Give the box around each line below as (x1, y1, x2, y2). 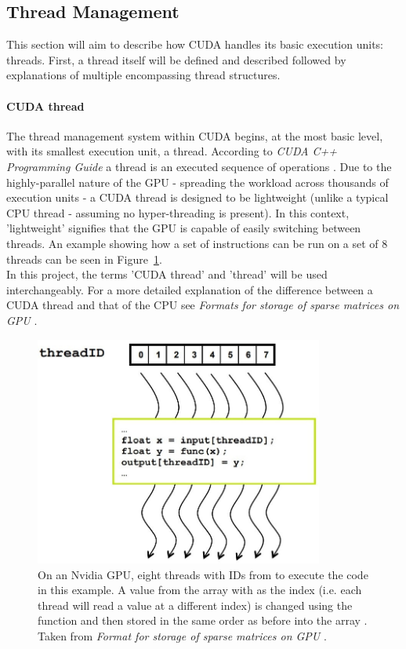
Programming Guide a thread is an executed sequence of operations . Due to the (6, 158, 392, 174)
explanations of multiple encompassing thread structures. (6, 67, 281, 83)
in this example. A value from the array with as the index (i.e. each (38, 582, 362, 598)
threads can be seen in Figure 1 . (6, 250, 162, 267)
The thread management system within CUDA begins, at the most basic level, (6, 127, 383, 144)
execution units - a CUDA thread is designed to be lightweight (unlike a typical (6, 189, 389, 206)
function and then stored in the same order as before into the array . (38, 612, 368, 629)
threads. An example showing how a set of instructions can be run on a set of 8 (6, 235, 388, 251)
